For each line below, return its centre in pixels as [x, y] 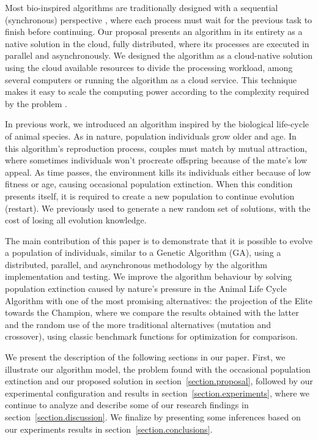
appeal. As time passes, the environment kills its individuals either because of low [158, 172]
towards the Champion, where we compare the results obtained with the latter [152, 312]
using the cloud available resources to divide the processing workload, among [149, 67]
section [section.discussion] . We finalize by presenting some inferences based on [153, 417]
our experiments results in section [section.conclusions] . [109, 429]
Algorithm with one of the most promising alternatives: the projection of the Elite [159, 300]
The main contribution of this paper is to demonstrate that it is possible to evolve [159, 240]
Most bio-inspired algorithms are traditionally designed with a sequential [142, 7]
